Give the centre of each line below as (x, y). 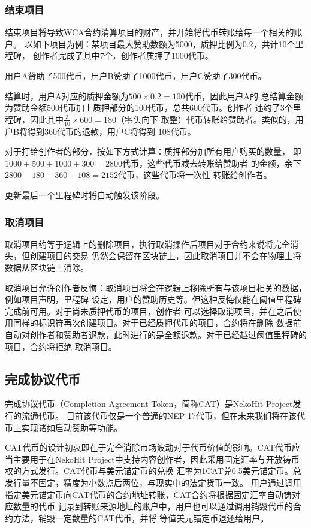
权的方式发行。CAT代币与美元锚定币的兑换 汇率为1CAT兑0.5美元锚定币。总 (153, 471)
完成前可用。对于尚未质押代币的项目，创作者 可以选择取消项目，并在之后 (149, 311)
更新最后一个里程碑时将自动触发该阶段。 (84, 194)
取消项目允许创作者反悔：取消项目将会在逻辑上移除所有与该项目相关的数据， (156, 287)
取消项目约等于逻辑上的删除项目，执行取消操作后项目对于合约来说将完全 (147, 244)
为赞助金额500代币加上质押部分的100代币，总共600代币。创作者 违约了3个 (149, 108)
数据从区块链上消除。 (47, 267)
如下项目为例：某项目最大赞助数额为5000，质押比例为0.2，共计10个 (164, 43)
